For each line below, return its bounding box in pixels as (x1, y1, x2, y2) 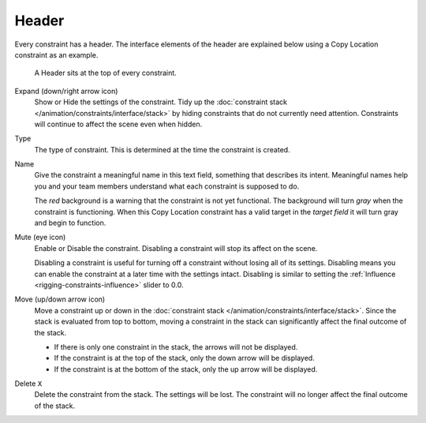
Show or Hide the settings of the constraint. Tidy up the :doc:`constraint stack (34, 97, 288, 107)
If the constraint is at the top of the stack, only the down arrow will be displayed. (54, 354, 315, 363)
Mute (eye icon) (14, 233, 66, 242)
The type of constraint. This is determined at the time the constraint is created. (34, 144, 291, 154)
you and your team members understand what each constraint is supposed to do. (34, 182, 300, 191)
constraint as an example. (14, 50, 99, 59)
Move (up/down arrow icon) (14, 294, 106, 304)
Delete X (14, 379, 43, 388)
